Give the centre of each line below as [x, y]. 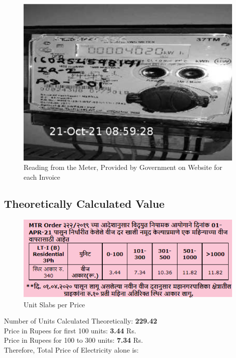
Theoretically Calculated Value [84, 203]
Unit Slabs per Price [54, 304]
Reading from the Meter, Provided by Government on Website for [123, 167]
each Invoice [42, 177]
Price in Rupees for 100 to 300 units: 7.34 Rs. [74, 340]
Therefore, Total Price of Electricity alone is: [72, 350]
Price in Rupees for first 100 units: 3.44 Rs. [70, 330]
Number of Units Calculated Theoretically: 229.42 [81, 321]
